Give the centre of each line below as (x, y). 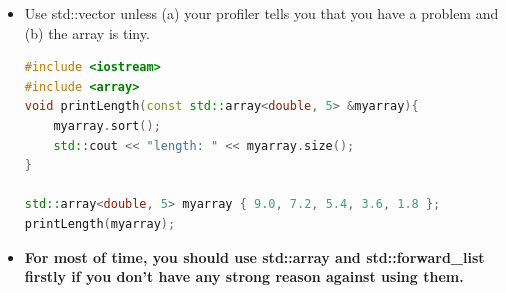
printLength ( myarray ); (100, 223)
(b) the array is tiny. (87, 32)
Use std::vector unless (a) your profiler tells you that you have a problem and (261, 13)
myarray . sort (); (107, 125)
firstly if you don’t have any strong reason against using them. (244, 276)
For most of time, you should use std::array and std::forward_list (254, 256)
